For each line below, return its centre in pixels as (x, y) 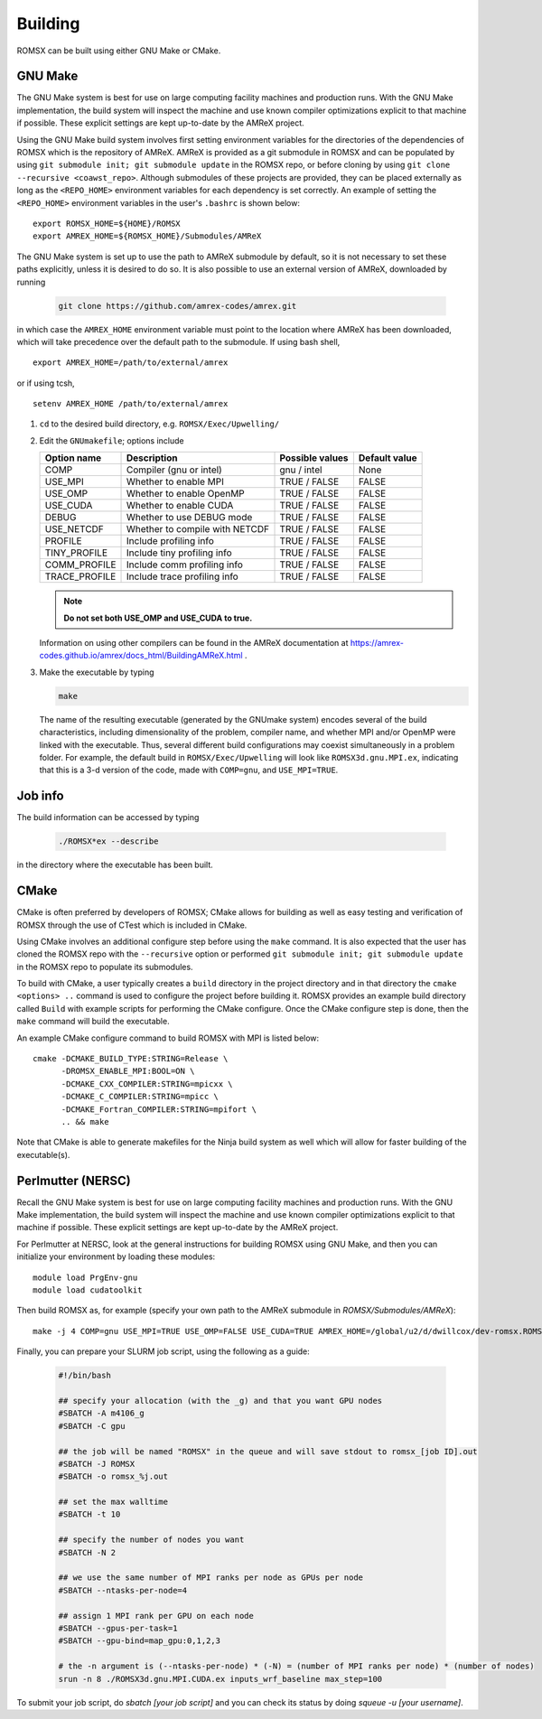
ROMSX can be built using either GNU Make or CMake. (119, 51)
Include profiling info (170, 541)
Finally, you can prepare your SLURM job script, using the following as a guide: (164, 1351)
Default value (388, 458)
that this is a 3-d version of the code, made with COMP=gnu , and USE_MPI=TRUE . (189, 770)
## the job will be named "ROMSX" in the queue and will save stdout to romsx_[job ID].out (268, 1451)
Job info (40, 796)
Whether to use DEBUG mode (190, 518)
